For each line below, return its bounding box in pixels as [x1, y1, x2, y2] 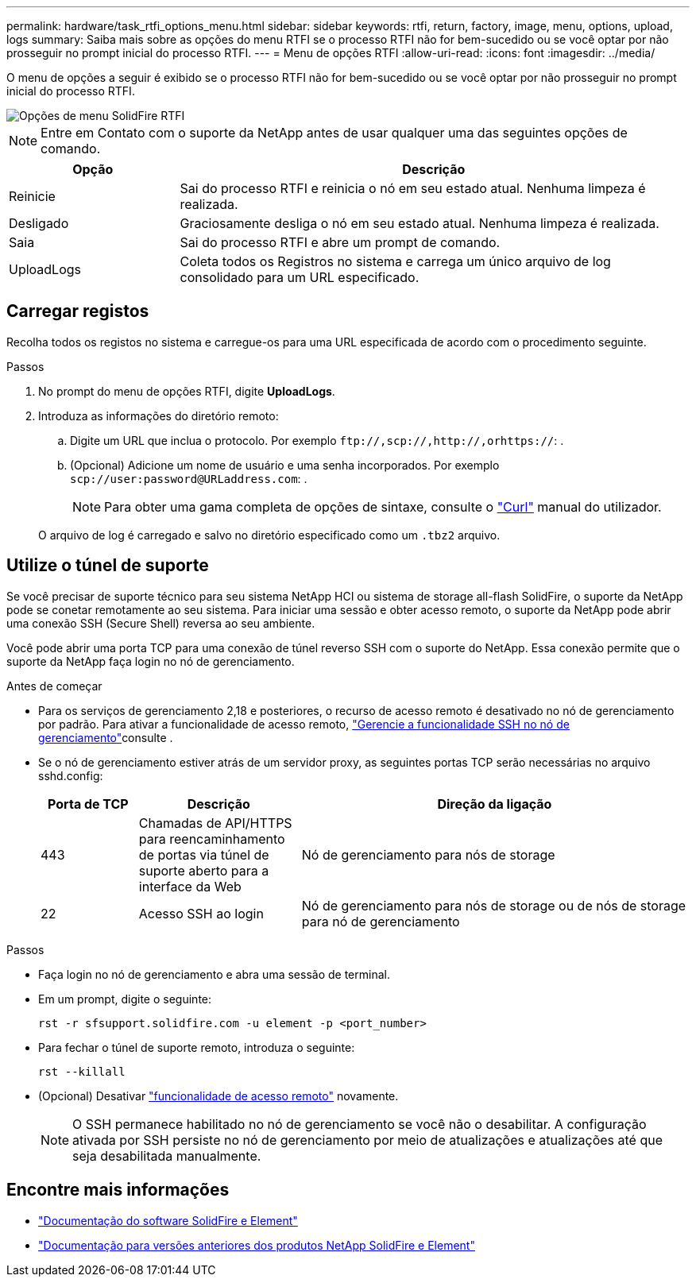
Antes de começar [6, 678, 102, 693]
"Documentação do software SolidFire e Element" [38, 1213, 298, 1227]
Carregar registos [6, 301, 149, 322]
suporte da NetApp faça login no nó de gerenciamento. [6, 654, 295, 668]
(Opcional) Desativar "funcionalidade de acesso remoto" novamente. [38, 1088, 399, 1103]
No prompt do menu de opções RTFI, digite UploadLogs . [38, 384, 335, 398]
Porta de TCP [48, 795, 129, 812]
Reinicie [9, 188, 56, 204]
